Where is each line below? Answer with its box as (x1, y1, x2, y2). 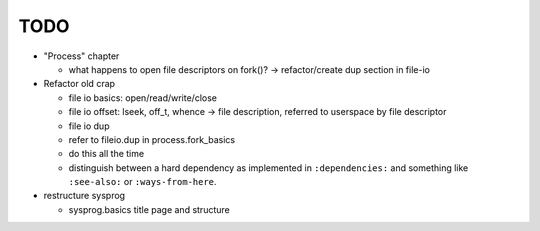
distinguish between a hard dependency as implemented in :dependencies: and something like (68, 161, 469, 174)
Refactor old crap (43, 78, 115, 90)
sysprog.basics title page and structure (68, 203, 230, 215)
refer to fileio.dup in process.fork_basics (68, 133, 235, 145)
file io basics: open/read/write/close (68, 91, 217, 104)
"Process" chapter (43, 50, 120, 62)
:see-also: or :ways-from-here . (68, 176, 217, 188)
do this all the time (68, 148, 145, 160)
